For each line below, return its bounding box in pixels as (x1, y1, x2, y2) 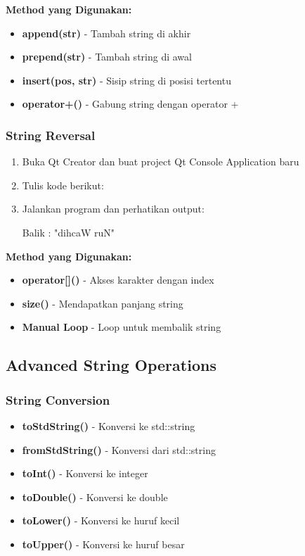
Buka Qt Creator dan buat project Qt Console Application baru (22, 154, 299, 169)
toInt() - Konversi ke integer (22, 466, 148, 481)
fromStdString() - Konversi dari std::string (22, 442, 216, 457)
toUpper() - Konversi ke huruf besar (22, 536, 185, 551)
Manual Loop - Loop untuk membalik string (22, 320, 221, 334)
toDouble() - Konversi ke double (22, 489, 168, 504)
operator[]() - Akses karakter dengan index (22, 272, 214, 287)
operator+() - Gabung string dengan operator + (22, 96, 239, 111)
